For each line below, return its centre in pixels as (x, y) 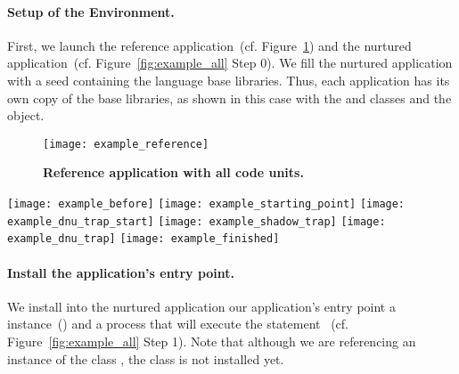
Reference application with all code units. (173, 172)
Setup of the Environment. (91, 11)
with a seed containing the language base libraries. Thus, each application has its (229, 80)
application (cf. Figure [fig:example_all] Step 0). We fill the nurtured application (230, 63)
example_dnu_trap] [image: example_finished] (143, 239)
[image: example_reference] (126, 144)
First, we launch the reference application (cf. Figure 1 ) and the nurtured (209, 45)
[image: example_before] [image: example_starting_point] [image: (206, 204)
